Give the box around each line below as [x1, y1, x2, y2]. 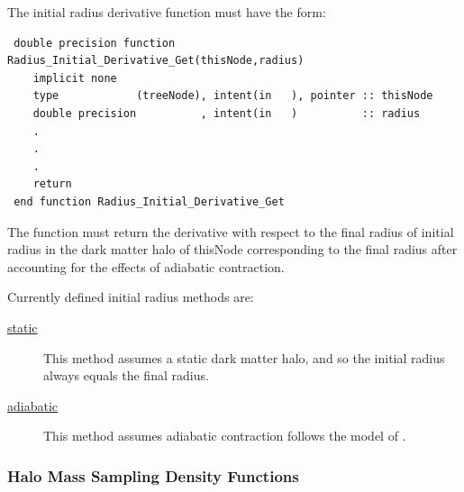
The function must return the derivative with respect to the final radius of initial [7, 222, 454, 241]
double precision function [14, 36, 176, 50]
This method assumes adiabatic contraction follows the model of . [43, 426, 406, 445]
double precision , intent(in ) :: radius [32, 106, 421, 120]
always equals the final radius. [43, 366, 209, 385]
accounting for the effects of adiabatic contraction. [7, 257, 285, 276]
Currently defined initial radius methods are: [7, 287, 254, 306]
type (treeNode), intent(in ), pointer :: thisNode [32, 89, 433, 103]
